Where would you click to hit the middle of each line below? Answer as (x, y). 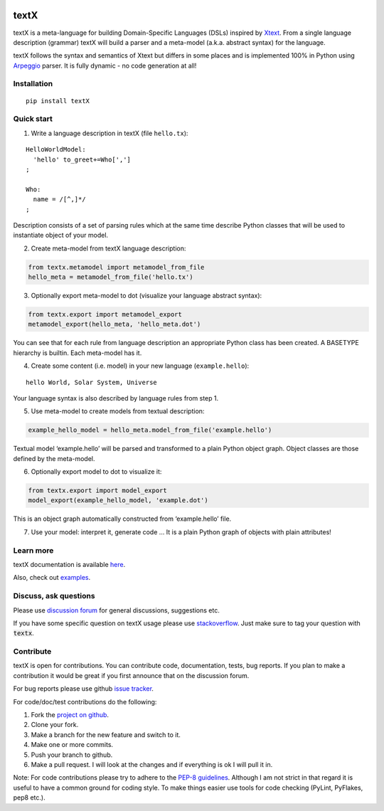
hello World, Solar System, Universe (92, 382)
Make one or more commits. (72, 745)
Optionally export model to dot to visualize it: (96, 472)
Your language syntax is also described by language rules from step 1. (116, 398)
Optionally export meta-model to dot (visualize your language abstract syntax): (146, 296)
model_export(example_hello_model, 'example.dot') (118, 500)
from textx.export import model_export (97, 491)
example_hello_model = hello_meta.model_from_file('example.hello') (150, 430)
